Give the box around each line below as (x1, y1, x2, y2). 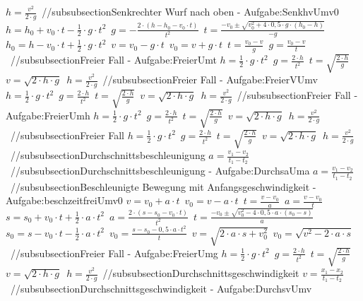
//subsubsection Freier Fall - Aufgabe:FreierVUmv (102, 72, 318, 87)
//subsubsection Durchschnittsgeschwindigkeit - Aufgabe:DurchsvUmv (10, 281, 312, 296)
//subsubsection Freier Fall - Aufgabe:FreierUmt (10, 52, 217, 67)
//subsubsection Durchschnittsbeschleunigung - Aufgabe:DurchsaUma (10, 163, 310, 178)
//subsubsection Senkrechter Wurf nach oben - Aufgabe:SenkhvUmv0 (42, 4, 339, 18)
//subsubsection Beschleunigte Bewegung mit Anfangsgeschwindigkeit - (10, 179, 316, 194)
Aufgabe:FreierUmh (6, 107, 90, 122)
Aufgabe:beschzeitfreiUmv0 (6, 193, 123, 208)
